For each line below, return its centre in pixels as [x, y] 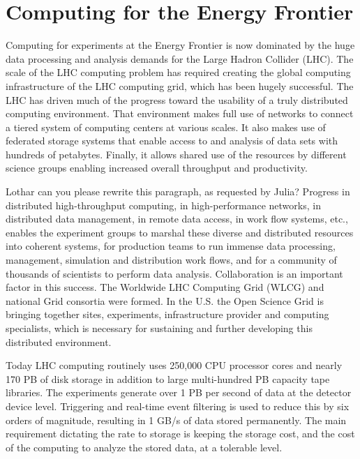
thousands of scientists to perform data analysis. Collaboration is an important [174, 273]
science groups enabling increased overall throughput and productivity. [157, 168]
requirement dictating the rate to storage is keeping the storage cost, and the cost [180, 434]
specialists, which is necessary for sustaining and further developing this [159, 328]
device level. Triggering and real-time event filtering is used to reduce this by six [178, 406]
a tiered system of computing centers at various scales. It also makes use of [166, 127]
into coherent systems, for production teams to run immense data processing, [171, 246]
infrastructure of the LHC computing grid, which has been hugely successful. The [180, 85]
